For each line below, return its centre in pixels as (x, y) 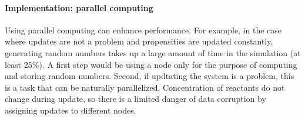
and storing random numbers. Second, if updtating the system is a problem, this (150, 76)
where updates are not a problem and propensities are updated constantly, (139, 41)
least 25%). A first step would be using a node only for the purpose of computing (151, 64)
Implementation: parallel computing (79, 7)
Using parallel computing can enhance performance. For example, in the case (143, 30)
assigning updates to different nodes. (71, 110)
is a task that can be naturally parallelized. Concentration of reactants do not (145, 87)
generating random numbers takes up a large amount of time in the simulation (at (153, 52)
